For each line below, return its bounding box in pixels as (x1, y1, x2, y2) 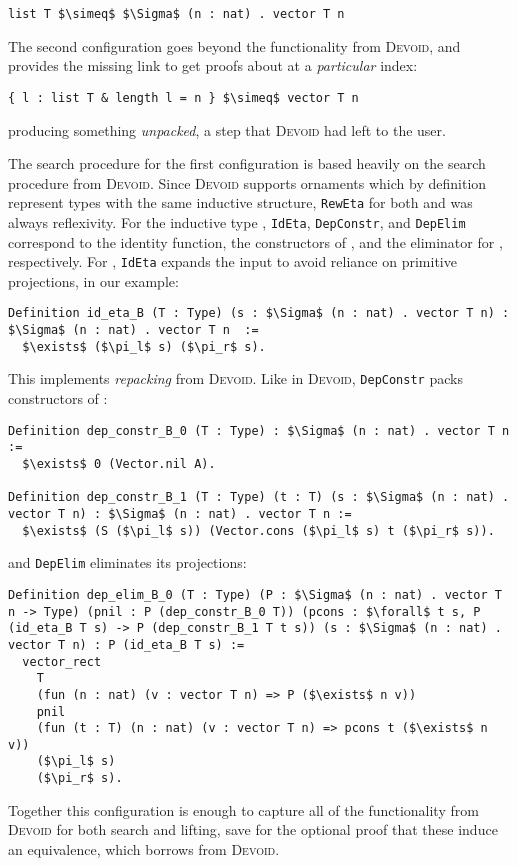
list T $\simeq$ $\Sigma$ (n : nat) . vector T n (8, 7, 345, 21)
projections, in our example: (8, 270, 179, 291)
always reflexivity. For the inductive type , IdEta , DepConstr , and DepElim (8, 211, 466, 232)
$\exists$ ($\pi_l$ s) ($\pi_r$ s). (22, 339, 266, 354)
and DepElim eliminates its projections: (8, 552, 247, 573)
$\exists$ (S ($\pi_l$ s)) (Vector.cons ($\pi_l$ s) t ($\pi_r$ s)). (22, 523, 495, 538)
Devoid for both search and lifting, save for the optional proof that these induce (8, 819, 498, 840)
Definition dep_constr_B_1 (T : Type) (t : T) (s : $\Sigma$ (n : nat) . (8, 490, 510, 505)
